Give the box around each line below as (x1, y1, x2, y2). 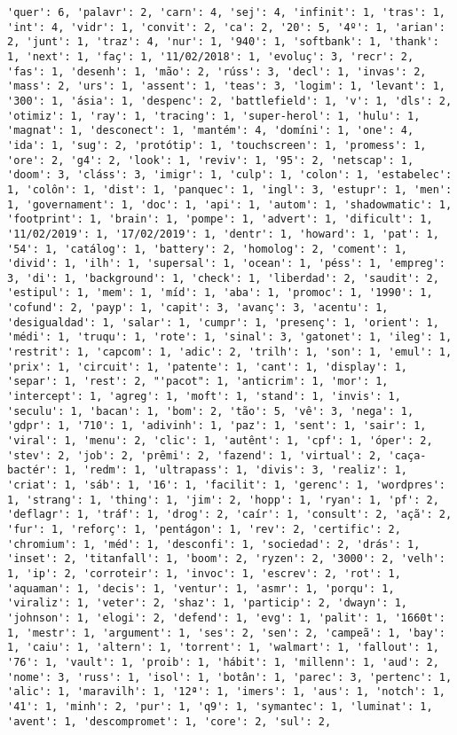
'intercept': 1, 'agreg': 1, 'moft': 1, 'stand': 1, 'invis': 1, (7, 390, 401, 403)
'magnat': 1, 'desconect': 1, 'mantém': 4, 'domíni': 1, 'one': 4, (7, 124, 414, 137)
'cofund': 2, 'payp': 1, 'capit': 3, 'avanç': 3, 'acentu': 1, (7, 301, 389, 315)
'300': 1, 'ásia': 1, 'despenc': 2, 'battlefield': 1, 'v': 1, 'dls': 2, (7, 94, 453, 107)
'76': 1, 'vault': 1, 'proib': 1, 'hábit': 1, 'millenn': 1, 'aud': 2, (7, 655, 439, 669)
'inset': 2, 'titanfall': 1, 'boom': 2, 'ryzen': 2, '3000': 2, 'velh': (7, 552, 445, 566)
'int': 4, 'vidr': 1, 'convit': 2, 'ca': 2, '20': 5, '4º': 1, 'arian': (7, 20, 445, 34)
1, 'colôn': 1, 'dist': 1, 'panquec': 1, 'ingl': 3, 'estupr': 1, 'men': (7, 183, 453, 196)
